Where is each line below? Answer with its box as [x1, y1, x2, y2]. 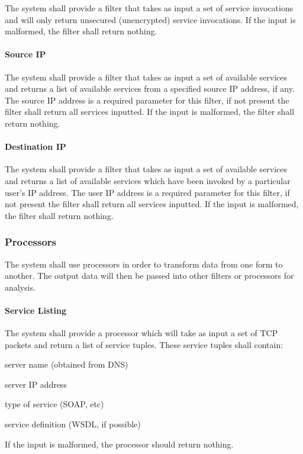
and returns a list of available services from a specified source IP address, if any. [5, 82, 295, 95]
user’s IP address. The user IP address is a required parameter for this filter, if [5, 186, 290, 198]
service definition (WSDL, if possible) [5, 418, 141, 430]
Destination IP [5, 140, 66, 153]
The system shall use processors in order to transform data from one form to [5, 257, 283, 270]
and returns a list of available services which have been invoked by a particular [5, 174, 291, 186]
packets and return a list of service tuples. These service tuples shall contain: [5, 338, 283, 350]
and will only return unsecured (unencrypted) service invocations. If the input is [5, 13, 296, 25]
